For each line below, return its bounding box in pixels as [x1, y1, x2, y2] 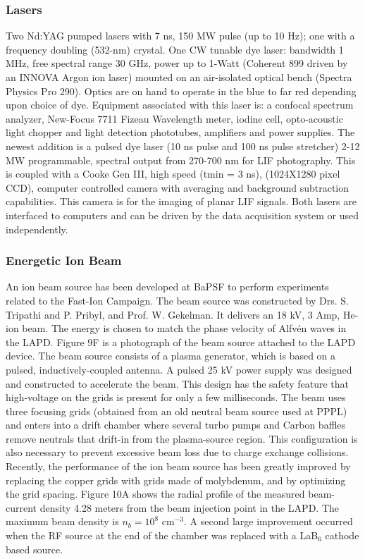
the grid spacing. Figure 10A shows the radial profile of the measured [6, 486, 305, 501]
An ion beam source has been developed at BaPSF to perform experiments [6, 279, 329, 294]
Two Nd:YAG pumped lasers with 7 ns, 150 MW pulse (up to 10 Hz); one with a [6, 28, 355, 43]
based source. [6, 541, 63, 556]
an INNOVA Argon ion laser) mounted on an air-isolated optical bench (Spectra [6, 70, 352, 84]
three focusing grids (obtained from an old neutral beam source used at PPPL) [6, 403, 347, 418]
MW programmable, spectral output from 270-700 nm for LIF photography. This [6, 152, 356, 167]
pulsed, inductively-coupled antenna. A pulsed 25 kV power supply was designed [6, 362, 352, 376]
